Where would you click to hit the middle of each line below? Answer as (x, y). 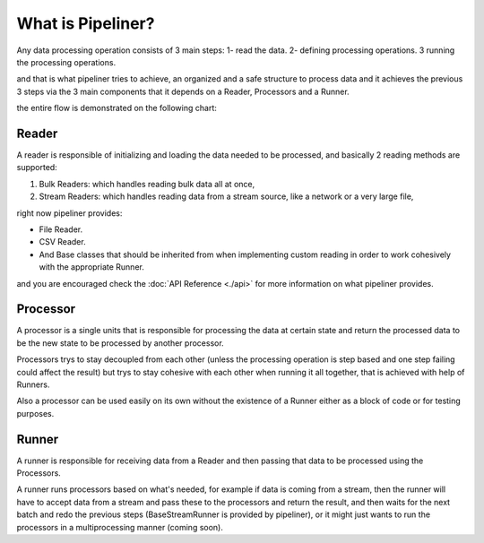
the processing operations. (66, 62)
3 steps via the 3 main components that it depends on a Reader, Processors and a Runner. (183, 91)
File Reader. (61, 229)
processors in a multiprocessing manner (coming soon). (120, 527)
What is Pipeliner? (86, 23)
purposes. (35, 413)
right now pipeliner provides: (69, 213)
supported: (37, 168)
